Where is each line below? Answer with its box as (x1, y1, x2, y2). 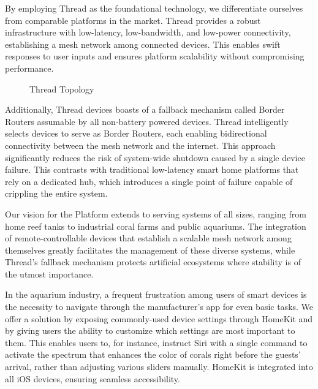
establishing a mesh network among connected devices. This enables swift (5, 37, 281, 50)
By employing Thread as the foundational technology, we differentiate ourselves (5, 2, 303, 14)
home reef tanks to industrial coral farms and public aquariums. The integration (5, 219, 306, 232)
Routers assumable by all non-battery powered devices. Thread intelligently (5, 115, 289, 127)
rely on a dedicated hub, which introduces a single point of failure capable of (5, 175, 293, 187)
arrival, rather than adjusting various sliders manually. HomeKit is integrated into (5, 360, 313, 373)
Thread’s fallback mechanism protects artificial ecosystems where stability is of (5, 255, 301, 268)
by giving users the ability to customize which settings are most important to (5, 324, 295, 337)
